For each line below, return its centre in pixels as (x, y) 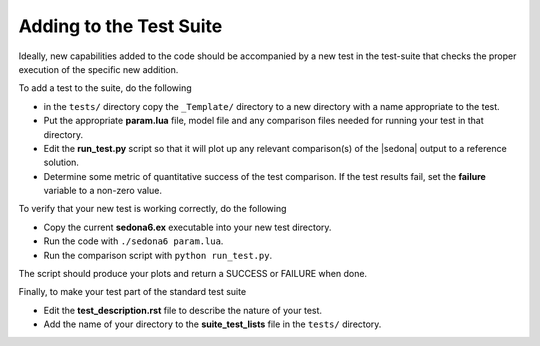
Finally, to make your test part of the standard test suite (132, 292)
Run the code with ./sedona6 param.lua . (133, 241)
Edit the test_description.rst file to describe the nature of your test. (183, 310)
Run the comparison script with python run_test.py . (158, 255)
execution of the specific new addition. (98, 69)
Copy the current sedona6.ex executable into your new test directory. (187, 227)
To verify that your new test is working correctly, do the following (152, 209)
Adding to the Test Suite (120, 26)
